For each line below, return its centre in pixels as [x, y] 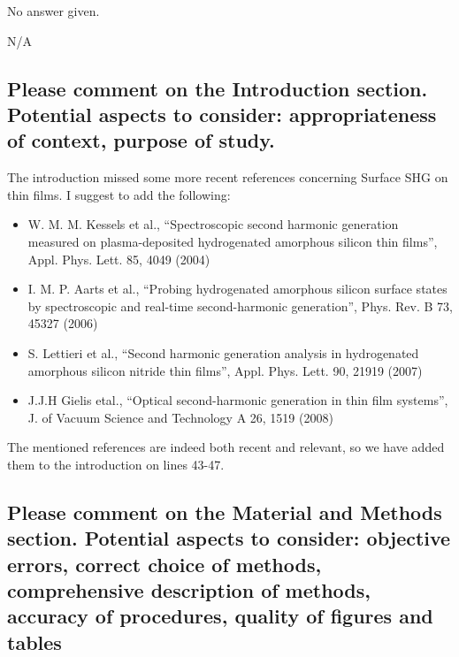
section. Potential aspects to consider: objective [229, 538]
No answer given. [54, 11]
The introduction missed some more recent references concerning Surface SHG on [228, 177]
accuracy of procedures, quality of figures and [220, 616]
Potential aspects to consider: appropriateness [222, 114]
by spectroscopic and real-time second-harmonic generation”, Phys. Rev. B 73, [240, 306]
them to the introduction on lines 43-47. [116, 464]
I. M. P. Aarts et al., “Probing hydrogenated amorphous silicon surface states [237, 289]
